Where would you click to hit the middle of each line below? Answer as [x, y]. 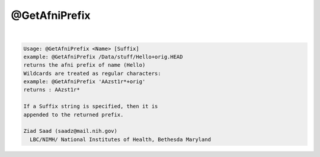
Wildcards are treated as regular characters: [92, 73]
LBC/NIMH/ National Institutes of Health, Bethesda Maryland [121, 139]
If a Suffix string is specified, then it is [91, 107]
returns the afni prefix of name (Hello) [84, 65]
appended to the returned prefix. [73, 115]
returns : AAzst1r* [52, 90]
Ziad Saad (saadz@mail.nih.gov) [71, 131]
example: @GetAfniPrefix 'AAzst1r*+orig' [84, 82]
